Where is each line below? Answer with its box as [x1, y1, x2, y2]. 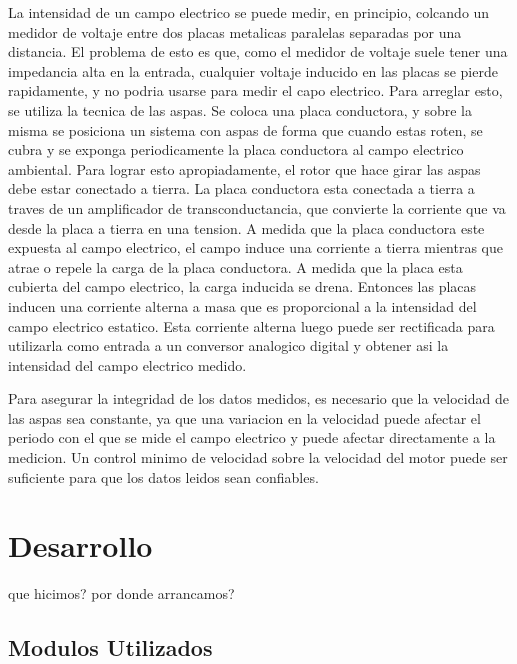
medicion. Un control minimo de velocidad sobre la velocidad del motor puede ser [8, 447, 508, 468]
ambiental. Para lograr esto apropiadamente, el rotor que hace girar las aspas [8, 158, 481, 179]
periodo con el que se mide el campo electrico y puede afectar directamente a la [8, 427, 496, 448]
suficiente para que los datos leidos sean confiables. [8, 466, 319, 487]
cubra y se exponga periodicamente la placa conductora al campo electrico [8, 139, 464, 160]
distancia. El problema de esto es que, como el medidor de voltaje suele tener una [8, 41, 508, 62]
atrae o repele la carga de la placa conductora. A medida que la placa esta [8, 256, 463, 277]
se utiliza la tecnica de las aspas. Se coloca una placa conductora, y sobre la [8, 99, 472, 120]
